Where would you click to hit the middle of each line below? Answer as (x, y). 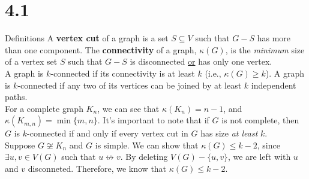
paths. (16, 97)
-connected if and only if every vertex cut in (108, 133)
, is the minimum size (265, 49)
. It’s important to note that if (153, 120)
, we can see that (128, 108)
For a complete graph (44, 108)
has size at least (229, 133)
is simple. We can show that (147, 145)
